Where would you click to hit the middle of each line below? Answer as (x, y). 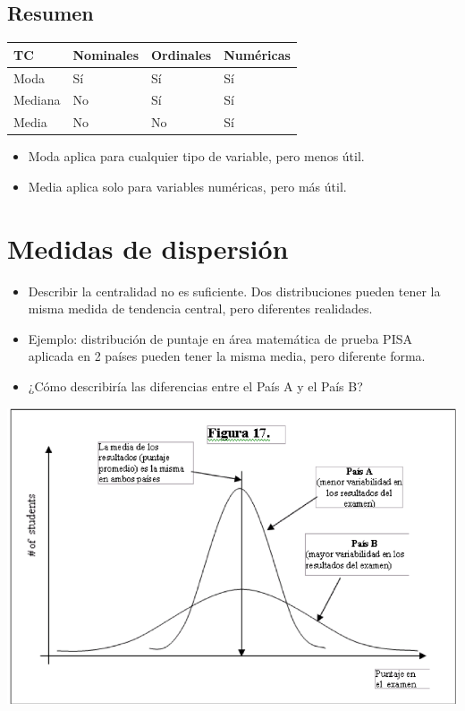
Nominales (106, 54)
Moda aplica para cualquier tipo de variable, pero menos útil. (196, 156)
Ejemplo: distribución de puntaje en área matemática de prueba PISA (220, 338)
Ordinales (182, 54)
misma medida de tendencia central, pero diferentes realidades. (200, 308)
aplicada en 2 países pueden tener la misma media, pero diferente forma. (227, 356)
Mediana (37, 100)
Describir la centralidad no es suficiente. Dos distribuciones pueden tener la (234, 291)
